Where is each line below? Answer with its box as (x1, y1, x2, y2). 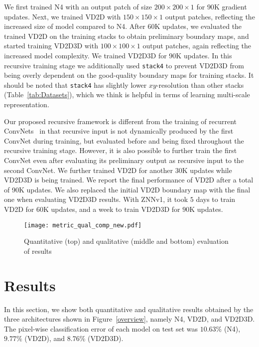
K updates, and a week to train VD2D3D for (43, 204, 180, 214)
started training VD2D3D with (4, 40, 98, 51)
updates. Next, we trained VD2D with (4, 11, 121, 21)
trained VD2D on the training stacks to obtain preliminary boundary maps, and (4, 30, 249, 41)
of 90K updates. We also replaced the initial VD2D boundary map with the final (4, 184, 251, 194)
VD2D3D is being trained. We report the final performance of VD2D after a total (4, 174, 254, 185)
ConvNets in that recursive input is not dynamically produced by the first (4, 126, 234, 136)
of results (24, 245, 52, 256)
